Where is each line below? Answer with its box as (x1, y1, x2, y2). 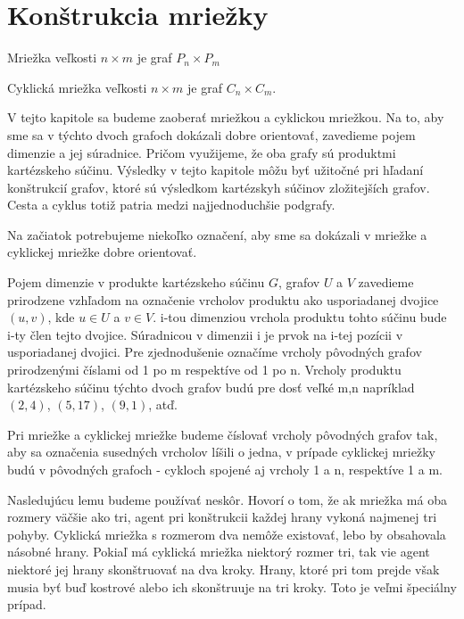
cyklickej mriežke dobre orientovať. (7, 243, 197, 261)
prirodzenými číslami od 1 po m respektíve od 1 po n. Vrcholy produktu (7, 360, 402, 379)
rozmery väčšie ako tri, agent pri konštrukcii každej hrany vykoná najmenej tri (7, 508, 437, 526)
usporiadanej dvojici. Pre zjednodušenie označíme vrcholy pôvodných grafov (7, 343, 422, 361)
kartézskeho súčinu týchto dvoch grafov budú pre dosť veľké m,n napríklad (7, 377, 415, 396)
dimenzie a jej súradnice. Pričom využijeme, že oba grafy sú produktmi (7, 143, 396, 161)
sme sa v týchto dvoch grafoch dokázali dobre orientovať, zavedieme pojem (7, 125, 416, 144)
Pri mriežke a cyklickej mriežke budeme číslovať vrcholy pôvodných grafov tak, (7, 425, 438, 443)
